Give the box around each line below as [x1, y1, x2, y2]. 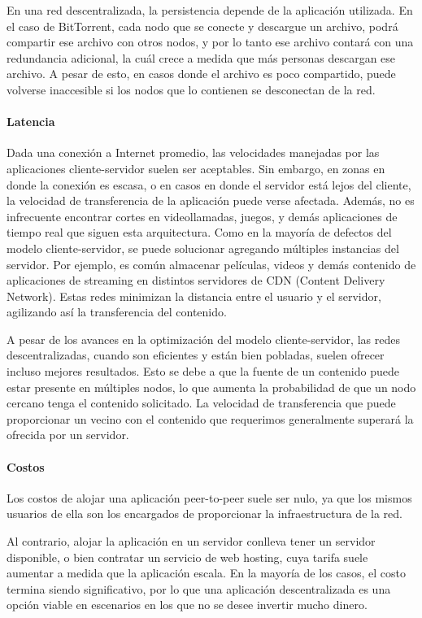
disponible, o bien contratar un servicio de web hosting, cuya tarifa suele [7, 548, 368, 565]
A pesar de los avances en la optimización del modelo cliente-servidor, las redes [7, 330, 400, 347]
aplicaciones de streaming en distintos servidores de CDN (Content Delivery [7, 272, 385, 289]
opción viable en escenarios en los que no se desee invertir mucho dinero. [7, 596, 368, 613]
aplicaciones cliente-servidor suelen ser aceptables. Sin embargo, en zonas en [7, 159, 385, 176]
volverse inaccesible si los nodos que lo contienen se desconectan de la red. [7, 81, 376, 98]
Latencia [7, 113, 55, 130]
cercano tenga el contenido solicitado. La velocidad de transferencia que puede [7, 394, 396, 411]
